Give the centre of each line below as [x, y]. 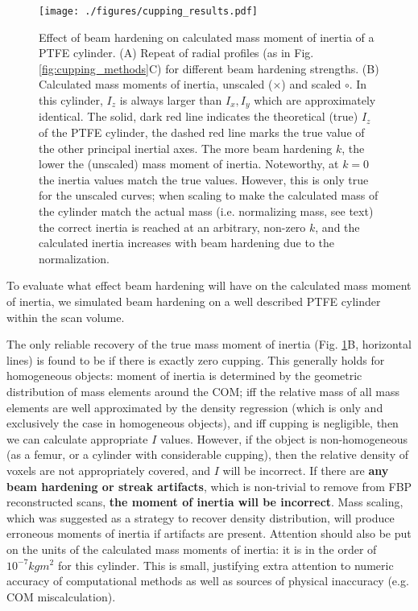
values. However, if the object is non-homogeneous [284, 438]
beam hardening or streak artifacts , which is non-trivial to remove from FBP [209, 486]
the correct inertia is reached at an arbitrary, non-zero [172, 227]
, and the [337, 227]
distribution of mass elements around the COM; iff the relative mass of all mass [203, 391]
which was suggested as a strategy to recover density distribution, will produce [201, 517]
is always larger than [171, 100]
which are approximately [315, 100]
